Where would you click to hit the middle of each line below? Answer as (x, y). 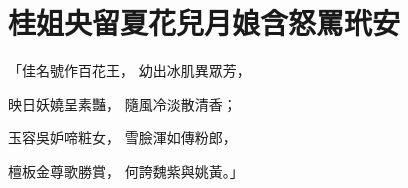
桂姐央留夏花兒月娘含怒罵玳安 (204, 22)
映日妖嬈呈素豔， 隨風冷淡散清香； (122, 103)
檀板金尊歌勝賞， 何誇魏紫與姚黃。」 (126, 170)
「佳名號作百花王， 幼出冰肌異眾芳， (129, 70)
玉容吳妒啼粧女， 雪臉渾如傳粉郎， (122, 137)
